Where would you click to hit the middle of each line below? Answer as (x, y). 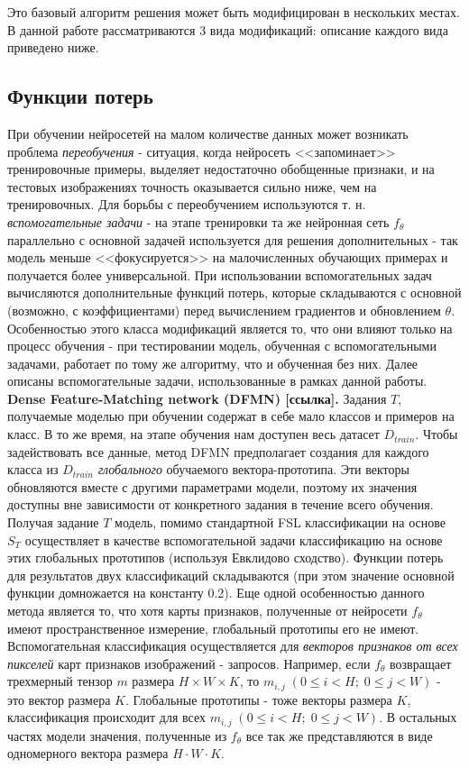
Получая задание (53, 522)
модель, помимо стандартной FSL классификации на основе (280, 522)
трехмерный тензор (60, 681)
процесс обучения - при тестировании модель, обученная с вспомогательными (222, 346)
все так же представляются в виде (339, 735)
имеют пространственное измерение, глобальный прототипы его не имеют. (213, 628)
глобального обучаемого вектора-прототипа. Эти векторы (253, 469)
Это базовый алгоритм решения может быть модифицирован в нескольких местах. (234, 12)
